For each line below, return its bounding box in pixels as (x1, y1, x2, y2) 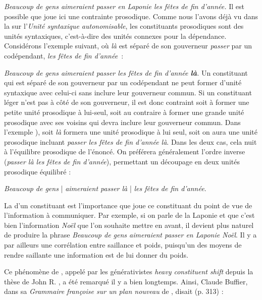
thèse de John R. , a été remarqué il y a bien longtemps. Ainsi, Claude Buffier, (4, 276, 248, 286)
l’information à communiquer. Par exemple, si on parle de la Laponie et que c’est (4, 210, 255, 220)
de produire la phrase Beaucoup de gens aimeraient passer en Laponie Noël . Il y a (4, 229, 257, 240)
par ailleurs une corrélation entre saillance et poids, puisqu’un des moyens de (4, 239, 242, 250)
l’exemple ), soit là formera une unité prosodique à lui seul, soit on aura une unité (4, 127, 258, 137)
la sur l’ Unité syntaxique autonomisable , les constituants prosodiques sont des (4, 21, 244, 31)
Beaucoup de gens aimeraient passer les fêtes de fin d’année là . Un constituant (4, 67, 248, 78)
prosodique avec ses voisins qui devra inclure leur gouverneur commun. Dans (4, 116, 241, 127)
